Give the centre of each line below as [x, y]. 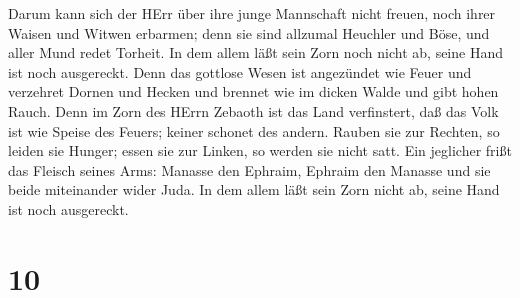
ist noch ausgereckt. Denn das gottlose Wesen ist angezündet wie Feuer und [240, 71]
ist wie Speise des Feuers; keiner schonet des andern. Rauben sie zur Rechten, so [254, 130]
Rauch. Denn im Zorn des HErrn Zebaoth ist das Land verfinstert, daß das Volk [253, 110]
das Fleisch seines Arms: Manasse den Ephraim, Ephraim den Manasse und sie [249, 169]
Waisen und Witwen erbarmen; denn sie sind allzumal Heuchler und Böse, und [249, 32]
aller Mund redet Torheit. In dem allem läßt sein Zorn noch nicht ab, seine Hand [255, 52]
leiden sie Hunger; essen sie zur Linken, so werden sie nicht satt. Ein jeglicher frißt [260, 150]
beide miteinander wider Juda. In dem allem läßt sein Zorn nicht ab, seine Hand [254, 189]
